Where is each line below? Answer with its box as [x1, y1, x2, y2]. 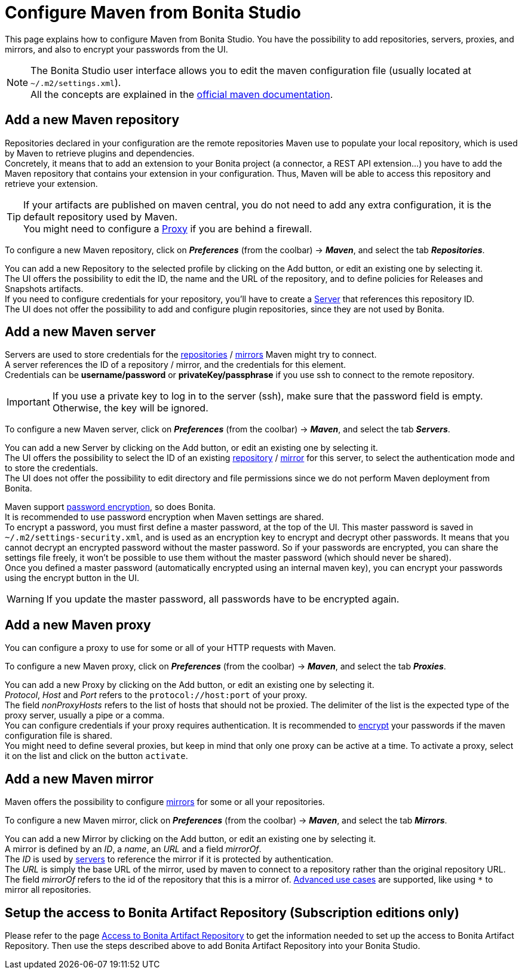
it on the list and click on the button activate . [5, 751, 188, 761]
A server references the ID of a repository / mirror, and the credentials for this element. [5, 360, 346, 370]
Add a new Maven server [5, 324, 156, 340]
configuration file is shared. [5, 730, 112, 741]
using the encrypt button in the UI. [5, 573, 139, 583]
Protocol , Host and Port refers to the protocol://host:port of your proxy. [5, 690, 308, 700]
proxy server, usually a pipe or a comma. [5, 710, 165, 721]
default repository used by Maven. [23, 210, 178, 223]
